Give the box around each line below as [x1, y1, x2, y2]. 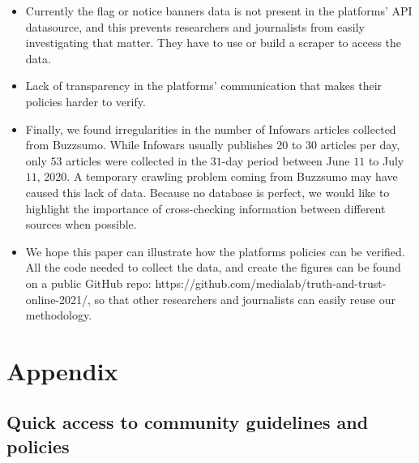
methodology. [25, 307, 92, 324]
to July [368, 152, 404, 169]
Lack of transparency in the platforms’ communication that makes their [25, 77, 383, 94]
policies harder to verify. [25, 92, 146, 109]
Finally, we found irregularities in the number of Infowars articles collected [25, 120, 396, 137]
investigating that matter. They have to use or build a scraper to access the [25, 34, 402, 51]
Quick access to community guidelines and [6, 409, 369, 435]
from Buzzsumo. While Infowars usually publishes [25, 136, 273, 153]
